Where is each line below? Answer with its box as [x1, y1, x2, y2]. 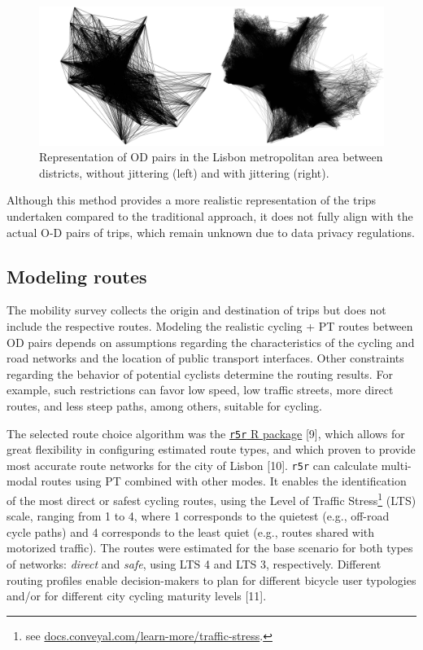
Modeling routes [7, 263, 147, 288]
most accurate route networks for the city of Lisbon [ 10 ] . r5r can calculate [7, 456, 378, 473]
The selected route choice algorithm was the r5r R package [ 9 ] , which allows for [7, 424, 405, 441]
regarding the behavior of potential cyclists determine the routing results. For [7, 365, 393, 382]
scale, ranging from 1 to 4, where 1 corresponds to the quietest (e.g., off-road [7, 507, 390, 525]
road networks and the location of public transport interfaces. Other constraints [7, 349, 404, 367]
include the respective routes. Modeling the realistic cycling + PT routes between [7, 317, 413, 334]
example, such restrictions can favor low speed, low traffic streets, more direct [7, 381, 394, 398]
